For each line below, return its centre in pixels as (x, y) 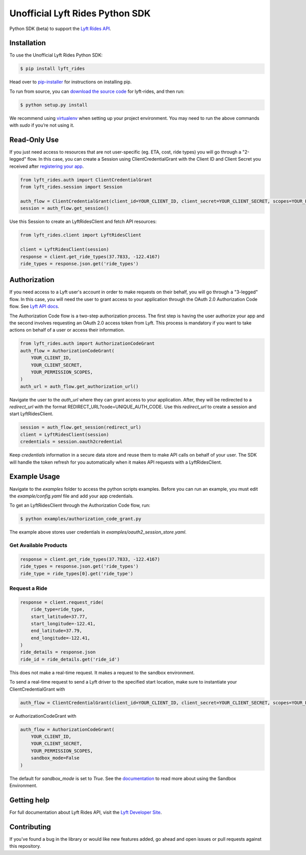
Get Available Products (38, 545)
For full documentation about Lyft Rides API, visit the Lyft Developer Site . (86, 812)
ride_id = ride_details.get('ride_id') (70, 659)
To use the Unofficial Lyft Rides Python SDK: (56, 55)
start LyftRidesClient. (31, 414)
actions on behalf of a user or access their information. (67, 330)
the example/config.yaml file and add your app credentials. (71, 496)
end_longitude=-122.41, (60, 638)
